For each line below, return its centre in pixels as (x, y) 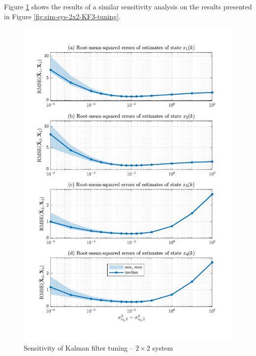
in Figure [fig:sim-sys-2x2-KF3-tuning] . (63, 16)
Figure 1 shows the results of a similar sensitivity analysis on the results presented (128, 6)
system (163, 348)
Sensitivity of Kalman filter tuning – (79, 348)
